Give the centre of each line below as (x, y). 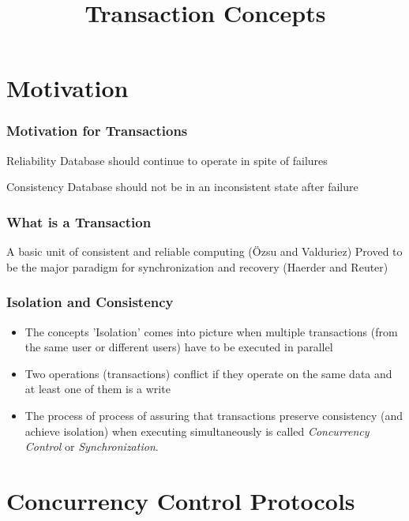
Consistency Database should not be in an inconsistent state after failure (182, 187)
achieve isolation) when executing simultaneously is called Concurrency (197, 431)
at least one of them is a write (98, 389)
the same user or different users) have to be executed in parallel (179, 347)
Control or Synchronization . (92, 446)
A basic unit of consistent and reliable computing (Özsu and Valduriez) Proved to (204, 251)
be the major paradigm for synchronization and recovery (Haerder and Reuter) (197, 266)
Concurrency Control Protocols (181, 500)
